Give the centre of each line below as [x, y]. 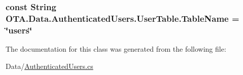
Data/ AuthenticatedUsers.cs [49, 66]
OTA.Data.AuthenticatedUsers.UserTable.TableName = [123, 18]
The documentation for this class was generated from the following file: [116, 49]
